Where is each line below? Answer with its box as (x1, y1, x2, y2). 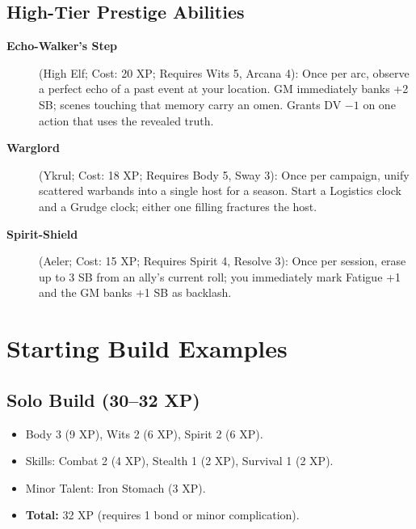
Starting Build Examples (6, 332, 288, 365)
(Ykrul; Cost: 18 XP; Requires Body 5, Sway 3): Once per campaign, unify (39, 166, 410, 183)
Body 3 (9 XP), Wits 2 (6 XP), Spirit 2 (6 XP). (25, 425, 263, 442)
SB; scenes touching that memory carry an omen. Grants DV (39, 95, 342, 112)
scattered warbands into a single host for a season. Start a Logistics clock (39, 182, 401, 199)
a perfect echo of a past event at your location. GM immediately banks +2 (39, 80, 409, 97)
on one (363, 95, 396, 112)
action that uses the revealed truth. (39, 112, 214, 129)
